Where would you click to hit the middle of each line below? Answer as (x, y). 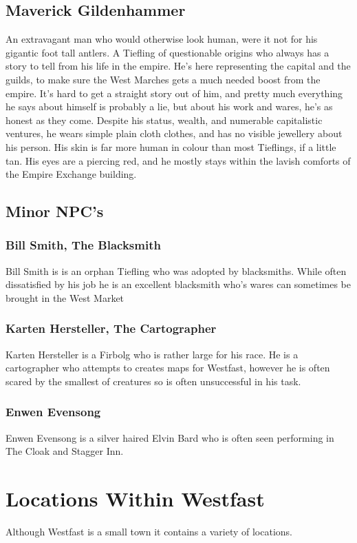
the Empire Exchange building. (71, 174)
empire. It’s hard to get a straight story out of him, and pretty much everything (174, 93)
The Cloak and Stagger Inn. (65, 451)
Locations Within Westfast (135, 499)
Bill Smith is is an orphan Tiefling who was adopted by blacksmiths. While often (176, 270)
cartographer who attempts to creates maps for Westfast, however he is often (168, 368)
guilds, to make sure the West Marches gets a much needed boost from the (163, 79)
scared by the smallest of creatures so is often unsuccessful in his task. (153, 381)
